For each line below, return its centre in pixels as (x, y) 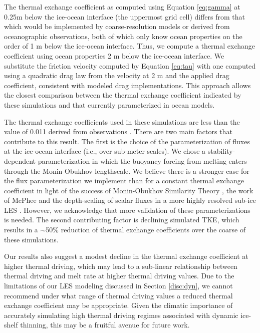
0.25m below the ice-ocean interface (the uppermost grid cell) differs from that (124, 16)
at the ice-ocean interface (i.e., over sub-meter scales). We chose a (105, 151)
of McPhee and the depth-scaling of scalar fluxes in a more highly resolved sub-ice (130, 200)
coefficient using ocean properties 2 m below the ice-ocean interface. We (114, 55)
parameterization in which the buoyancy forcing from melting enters (142, 160)
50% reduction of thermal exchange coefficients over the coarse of (146, 230)
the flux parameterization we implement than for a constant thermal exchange (124, 181)
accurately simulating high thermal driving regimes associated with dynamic (121, 315)
